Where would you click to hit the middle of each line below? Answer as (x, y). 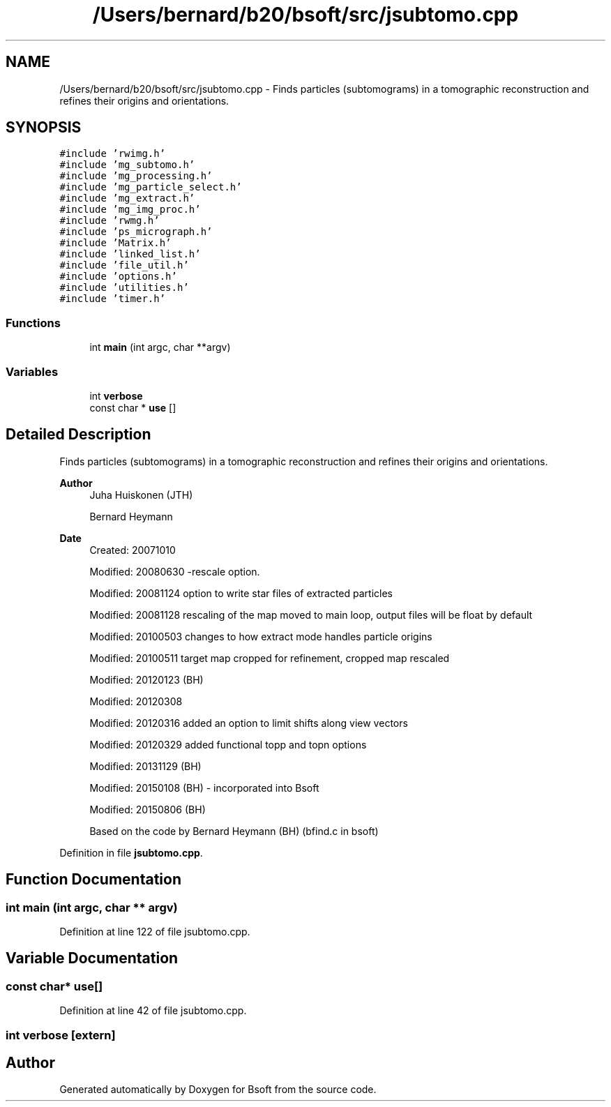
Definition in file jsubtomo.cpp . (131, 852)
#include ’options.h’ (118, 277)
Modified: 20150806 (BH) (148, 809)
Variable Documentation (92, 958)
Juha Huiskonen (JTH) (141, 495)
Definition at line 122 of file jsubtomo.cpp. (155, 932)
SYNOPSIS (44, 128)
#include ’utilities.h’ (124, 288)
